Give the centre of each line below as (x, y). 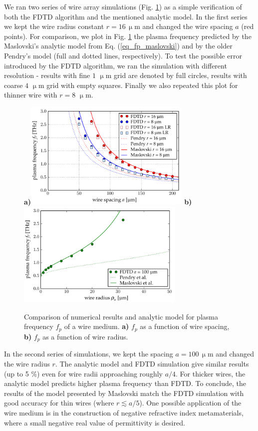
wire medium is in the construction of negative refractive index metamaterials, (124, 412)
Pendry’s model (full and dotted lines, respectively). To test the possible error (123, 55)
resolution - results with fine (47, 75)
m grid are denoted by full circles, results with (176, 75)
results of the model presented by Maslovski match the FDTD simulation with (124, 393)
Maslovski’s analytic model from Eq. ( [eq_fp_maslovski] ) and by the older (118, 46)
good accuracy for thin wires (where (59, 403)
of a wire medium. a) (97, 326)
